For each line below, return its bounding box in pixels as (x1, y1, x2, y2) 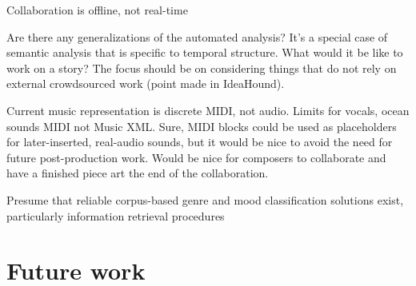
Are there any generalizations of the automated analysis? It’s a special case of (6, 28, 388, 45)
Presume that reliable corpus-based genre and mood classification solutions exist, (6, 191, 404, 208)
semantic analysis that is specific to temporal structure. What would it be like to (6, 44, 403, 61)
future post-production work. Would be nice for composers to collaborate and (6, 149, 386, 165)
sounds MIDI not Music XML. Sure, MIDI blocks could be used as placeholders (6, 117, 397, 134)
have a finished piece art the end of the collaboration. (6, 165, 269, 181)
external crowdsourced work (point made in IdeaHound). (6, 75, 285, 92)
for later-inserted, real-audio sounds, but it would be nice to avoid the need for (6, 133, 393, 150)
